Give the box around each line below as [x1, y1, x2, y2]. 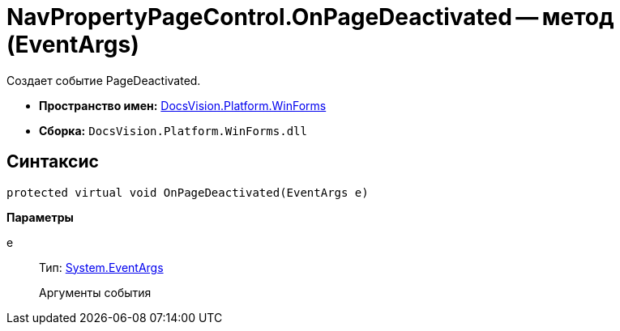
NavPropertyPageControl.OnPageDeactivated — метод [6, 3, 614, 31]
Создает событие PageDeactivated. [6, 73, 201, 87]
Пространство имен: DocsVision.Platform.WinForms [39, 98, 327, 112]
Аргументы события [39, 285, 152, 299]
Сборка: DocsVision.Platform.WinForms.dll [39, 123, 307, 138]
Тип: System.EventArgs [39, 260, 164, 274]
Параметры [6, 210, 74, 224]
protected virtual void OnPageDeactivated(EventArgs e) [6, 185, 369, 199]
